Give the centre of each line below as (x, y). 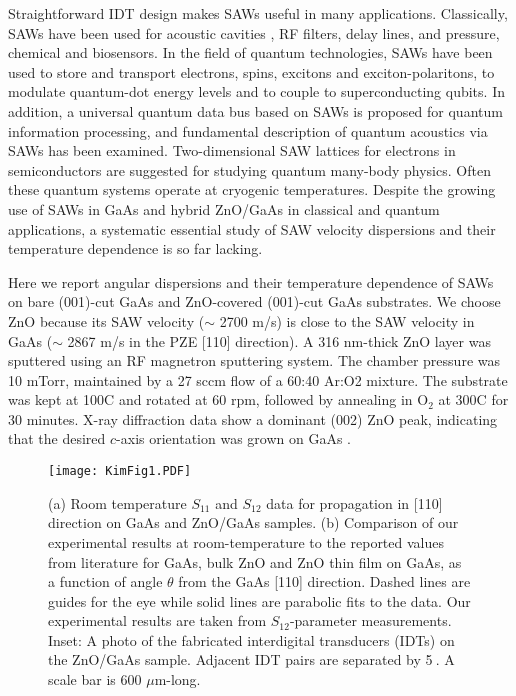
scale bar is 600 (95, 679)
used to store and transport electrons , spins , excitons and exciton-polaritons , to (251, 71)
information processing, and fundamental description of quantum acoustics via (248, 130)
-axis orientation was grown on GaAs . (233, 438)
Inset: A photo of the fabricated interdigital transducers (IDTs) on (251, 639)
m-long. (177, 679)
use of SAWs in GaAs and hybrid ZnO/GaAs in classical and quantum (224, 208)
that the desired (57, 438)
